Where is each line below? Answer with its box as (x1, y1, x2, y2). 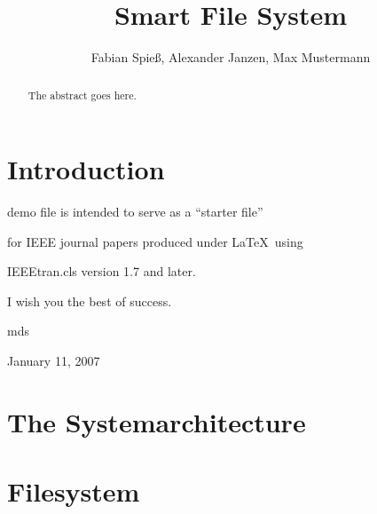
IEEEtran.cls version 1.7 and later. (7, 262, 196, 281)
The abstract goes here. (27, 87, 137, 102)
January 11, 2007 (7, 352, 100, 370)
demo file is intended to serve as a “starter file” (7, 202, 263, 221)
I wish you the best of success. (7, 291, 172, 310)
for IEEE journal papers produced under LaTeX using (7, 232, 303, 250)
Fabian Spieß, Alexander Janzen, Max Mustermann (90, 48, 371, 67)
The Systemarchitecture (7, 403, 306, 439)
